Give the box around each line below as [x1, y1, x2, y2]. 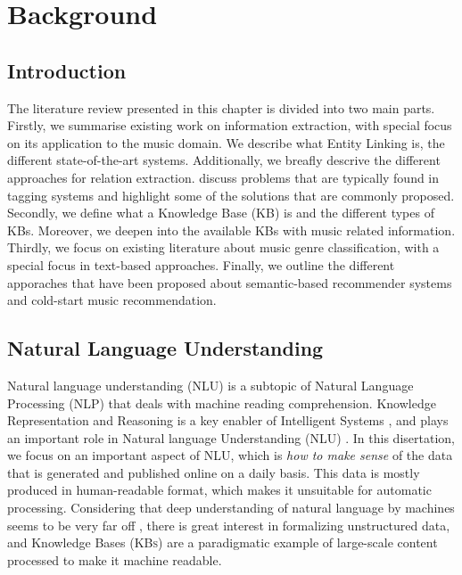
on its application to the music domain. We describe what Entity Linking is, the [7, 133, 445, 152]
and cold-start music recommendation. [7, 291, 217, 309]
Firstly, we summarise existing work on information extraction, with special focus [7, 116, 452, 135]
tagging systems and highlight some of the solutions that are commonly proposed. [7, 185, 455, 204]
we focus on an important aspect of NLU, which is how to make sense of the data [7, 446, 453, 464]
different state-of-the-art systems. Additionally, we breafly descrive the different [7, 151, 441, 169]
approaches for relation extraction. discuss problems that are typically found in [7, 168, 440, 186]
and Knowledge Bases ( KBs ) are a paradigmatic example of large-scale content [7, 533, 438, 552]
